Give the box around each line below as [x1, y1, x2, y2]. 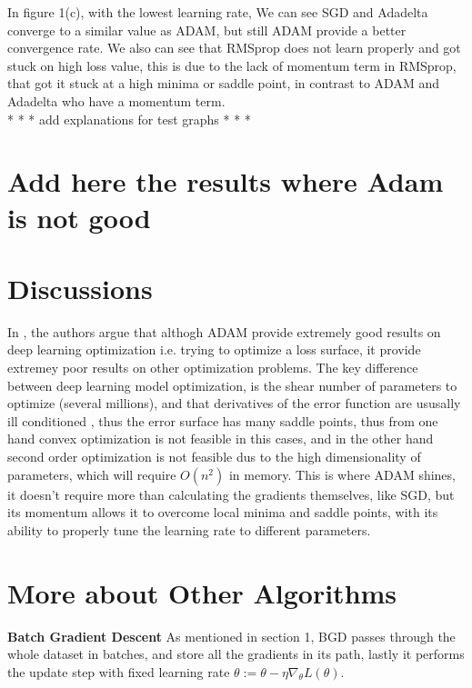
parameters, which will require [7, 464, 176, 484]
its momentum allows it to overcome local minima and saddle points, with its [7, 503, 438, 522]
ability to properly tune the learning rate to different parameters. [7, 520, 371, 539]
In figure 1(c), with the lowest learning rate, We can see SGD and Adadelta [7, 3, 428, 21]
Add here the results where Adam [7, 163, 444, 200]
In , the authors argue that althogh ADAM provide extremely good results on [7, 322, 441, 341]
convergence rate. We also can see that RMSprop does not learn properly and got [7, 38, 461, 57]
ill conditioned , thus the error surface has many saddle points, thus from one [7, 411, 438, 430]
